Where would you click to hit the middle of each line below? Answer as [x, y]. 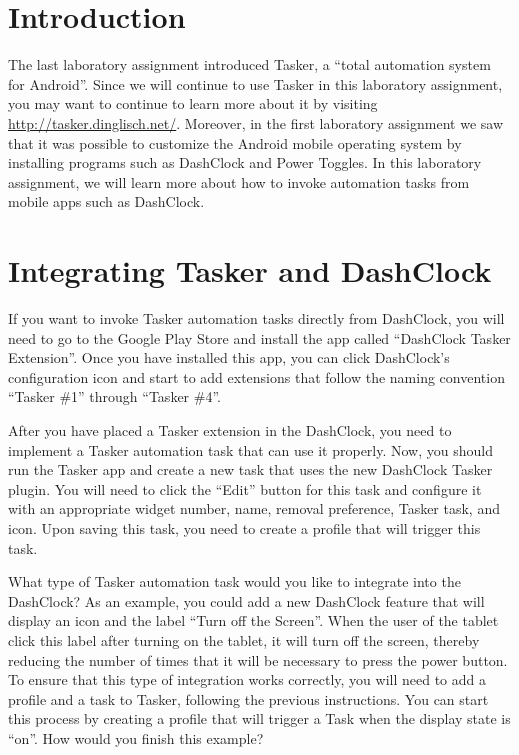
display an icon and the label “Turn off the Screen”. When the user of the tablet [253, 620]
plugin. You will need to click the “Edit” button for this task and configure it [245, 488]
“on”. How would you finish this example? [136, 737]
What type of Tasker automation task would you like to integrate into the [234, 581]
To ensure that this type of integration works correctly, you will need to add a [247, 679]
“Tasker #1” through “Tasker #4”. [114, 396]
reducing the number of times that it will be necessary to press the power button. [258, 659]
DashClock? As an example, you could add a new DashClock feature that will [246, 600]
